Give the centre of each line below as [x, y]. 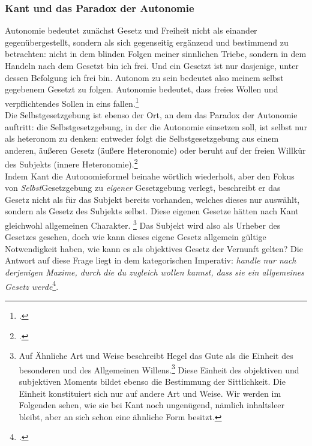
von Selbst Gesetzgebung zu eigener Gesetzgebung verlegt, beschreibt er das [143, 188]
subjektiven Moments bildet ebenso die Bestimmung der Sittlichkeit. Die [152, 381]
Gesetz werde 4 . [32, 285]
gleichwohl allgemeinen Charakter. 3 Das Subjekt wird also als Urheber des [143, 224]
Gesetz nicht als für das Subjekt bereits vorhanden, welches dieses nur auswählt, [152, 199]
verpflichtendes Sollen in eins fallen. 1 [72, 102]
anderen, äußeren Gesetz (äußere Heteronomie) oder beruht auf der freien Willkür [155, 150]
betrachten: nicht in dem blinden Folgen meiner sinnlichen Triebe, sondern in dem [156, 54]
